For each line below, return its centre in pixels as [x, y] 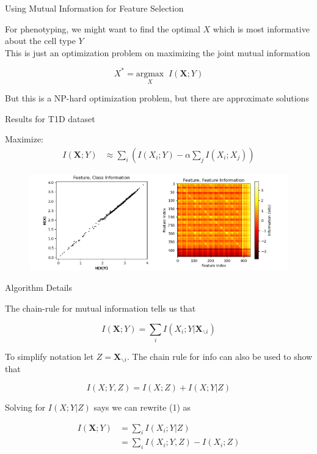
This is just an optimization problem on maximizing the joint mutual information [158, 52]
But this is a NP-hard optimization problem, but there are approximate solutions [157, 98]
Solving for [25, 407]
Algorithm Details [38, 287]
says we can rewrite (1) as [142, 407]
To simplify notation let [49, 356]
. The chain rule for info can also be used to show [220, 356]
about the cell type [40, 41]
